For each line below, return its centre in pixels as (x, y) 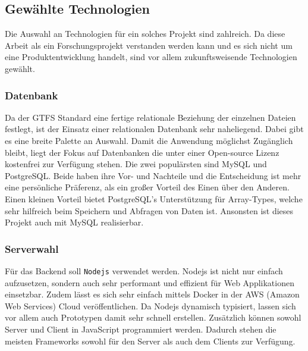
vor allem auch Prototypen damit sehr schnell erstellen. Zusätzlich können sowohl (153, 317)
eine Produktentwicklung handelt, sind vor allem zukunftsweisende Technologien (151, 57)
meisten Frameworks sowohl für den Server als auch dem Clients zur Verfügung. (150, 341)
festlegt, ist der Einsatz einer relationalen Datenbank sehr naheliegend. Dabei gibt (154, 129)
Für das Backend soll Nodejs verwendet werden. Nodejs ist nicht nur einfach (144, 270)
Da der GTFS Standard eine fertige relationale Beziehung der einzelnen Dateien (150, 117)
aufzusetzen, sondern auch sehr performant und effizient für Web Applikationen (150, 282)
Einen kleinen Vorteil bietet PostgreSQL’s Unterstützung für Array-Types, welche (154, 198)
